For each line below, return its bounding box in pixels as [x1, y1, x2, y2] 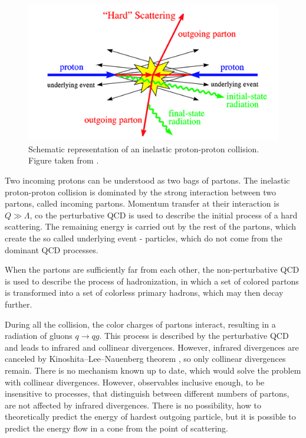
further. [5, 298, 32, 310]
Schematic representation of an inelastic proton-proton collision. [28, 142, 259, 155]
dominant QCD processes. [5, 243, 98, 256]
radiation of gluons [5, 329, 73, 342]
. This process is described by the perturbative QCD [99, 329, 289, 342]
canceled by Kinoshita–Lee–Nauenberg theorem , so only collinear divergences [5, 352, 286, 365]
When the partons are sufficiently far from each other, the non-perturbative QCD [5, 263, 300, 276]
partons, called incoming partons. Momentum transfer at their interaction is [5, 197, 279, 210]
